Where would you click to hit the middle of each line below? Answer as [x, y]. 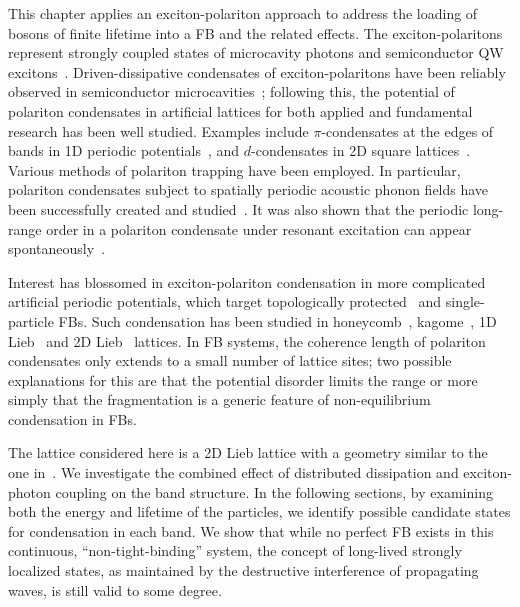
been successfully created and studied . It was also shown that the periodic [238, 208]
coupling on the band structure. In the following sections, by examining [274, 491]
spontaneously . [57, 248]
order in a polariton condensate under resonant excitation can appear [259, 228]
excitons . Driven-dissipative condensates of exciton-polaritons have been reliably [257, 71]
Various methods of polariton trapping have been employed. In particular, [234, 169]
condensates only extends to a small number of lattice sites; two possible [230, 360]
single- [465, 301]
